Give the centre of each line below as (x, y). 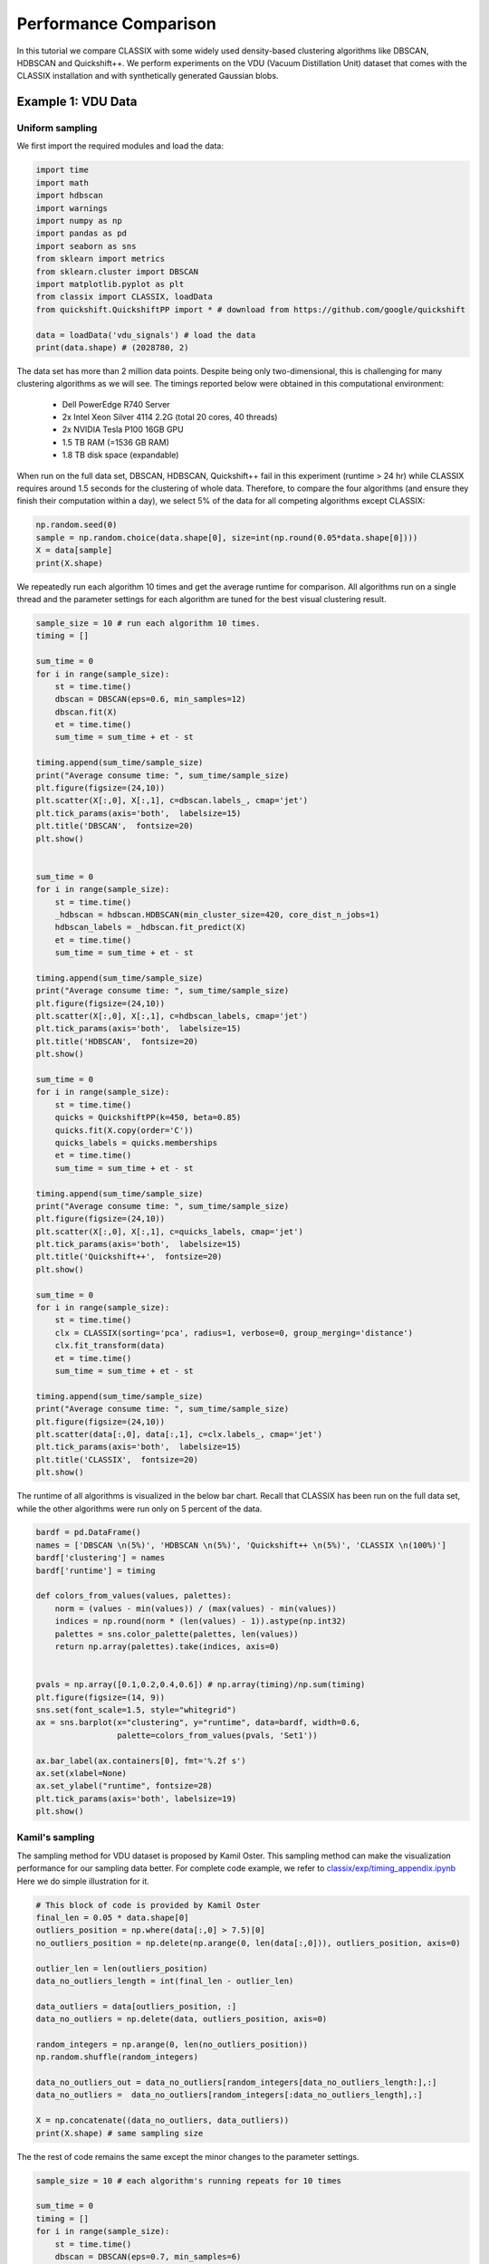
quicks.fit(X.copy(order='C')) (124, 1130)
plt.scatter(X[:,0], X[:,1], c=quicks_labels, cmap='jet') (169, 1231)
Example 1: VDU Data (77, 102)
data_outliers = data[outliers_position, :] (136, 2006)
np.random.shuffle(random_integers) (117, 2057)
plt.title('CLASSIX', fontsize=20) (117, 1459)
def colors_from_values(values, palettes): (134, 1596)
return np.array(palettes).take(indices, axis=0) (167, 1647)
